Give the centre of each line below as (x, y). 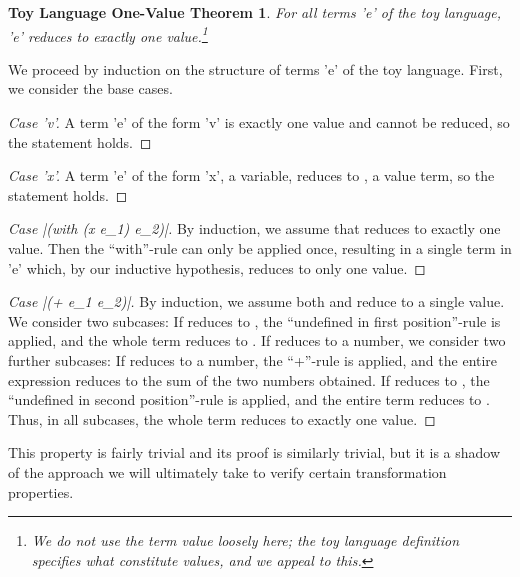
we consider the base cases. (90, 88)
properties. (41, 491)
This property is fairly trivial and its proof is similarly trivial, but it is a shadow (254, 452)
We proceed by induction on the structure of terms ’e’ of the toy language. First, (255, 68)
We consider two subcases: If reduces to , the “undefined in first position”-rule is (254, 320)
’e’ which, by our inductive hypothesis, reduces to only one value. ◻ (217, 267)
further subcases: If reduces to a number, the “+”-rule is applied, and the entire (253, 359)
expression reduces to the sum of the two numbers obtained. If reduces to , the (249, 379)
